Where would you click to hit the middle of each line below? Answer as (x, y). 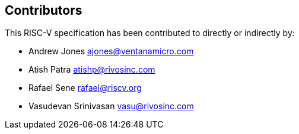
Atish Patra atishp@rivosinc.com (92, 70)
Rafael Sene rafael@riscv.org (85, 88)
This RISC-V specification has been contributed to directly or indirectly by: (150, 33)
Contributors (44, 10)
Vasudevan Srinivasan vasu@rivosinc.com (111, 106)
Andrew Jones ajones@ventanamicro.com (111, 51)
